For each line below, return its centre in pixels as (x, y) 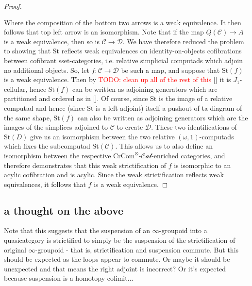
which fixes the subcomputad (47, 146)
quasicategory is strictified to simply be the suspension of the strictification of (120, 240)
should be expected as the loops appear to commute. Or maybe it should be (117, 259)
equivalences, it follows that (45, 184)
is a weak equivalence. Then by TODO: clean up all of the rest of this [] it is (118, 79)
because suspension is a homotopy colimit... (69, 278)
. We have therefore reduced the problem (183, 41)
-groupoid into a (183, 230)
